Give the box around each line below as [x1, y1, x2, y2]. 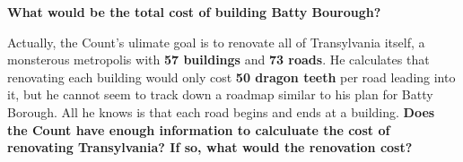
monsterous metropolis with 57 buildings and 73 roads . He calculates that [7, 50, 430, 69]
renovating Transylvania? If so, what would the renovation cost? [7, 138, 413, 157]
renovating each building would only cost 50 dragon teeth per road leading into [7, 67, 456, 86]
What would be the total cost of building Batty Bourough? [7, 3, 381, 21]
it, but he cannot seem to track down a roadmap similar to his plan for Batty [7, 85, 433, 104]
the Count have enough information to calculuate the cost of [7, 120, 390, 139]
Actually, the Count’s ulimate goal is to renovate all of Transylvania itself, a [7, 32, 425, 51]
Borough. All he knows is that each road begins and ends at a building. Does [7, 102, 435, 121]
